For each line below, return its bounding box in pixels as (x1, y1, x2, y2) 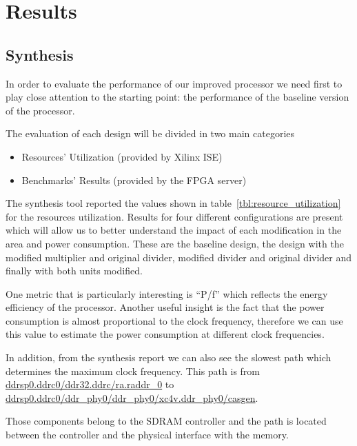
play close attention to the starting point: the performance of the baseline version (6, 90, 349, 104)
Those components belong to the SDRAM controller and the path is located (6, 414, 327, 428)
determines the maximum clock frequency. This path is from (6, 363, 260, 378)
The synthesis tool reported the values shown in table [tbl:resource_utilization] (6, 196, 341, 210)
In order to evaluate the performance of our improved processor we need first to (6, 76, 343, 90)
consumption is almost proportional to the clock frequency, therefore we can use (6, 313, 343, 327)
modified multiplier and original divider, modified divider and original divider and (6, 250, 352, 264)
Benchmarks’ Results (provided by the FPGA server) (21, 172, 247, 187)
